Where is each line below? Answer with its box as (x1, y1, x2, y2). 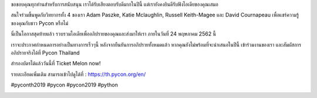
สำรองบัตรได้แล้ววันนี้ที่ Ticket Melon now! (11, 60, 101, 67)
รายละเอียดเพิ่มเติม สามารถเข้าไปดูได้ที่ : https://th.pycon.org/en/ (11, 71, 146, 78)
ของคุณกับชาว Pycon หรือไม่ (11, 19, 69, 26)
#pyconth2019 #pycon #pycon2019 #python (11, 82, 119, 89)
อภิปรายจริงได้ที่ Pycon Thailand (11, 49, 80, 56)
